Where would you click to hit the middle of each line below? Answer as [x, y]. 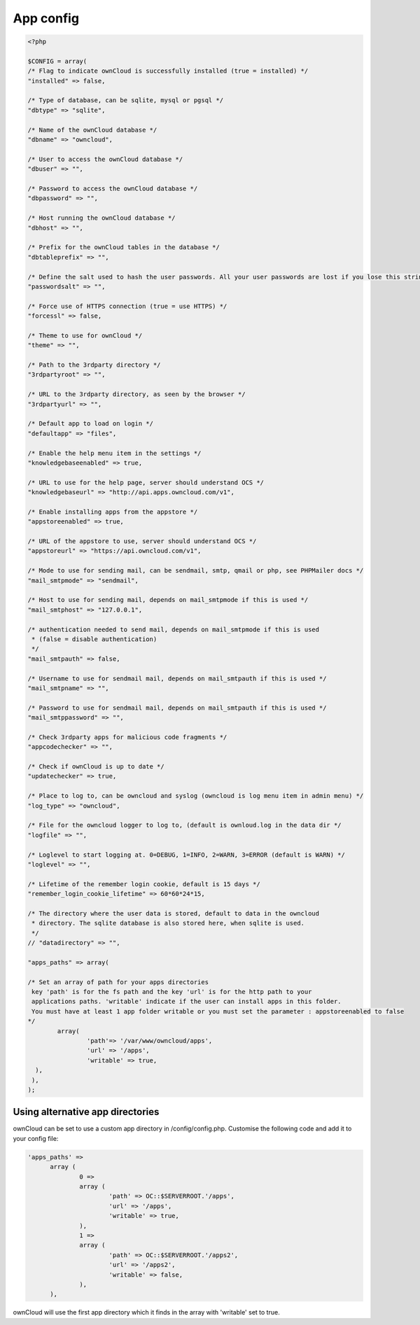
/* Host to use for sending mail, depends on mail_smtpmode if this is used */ [168, 600]
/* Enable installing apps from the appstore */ [113, 512]
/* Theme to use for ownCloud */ [85, 335]
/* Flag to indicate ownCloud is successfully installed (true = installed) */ [168, 71]
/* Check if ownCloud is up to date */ [96, 767]
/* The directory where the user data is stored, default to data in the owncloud [174, 913]
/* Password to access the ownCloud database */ [113, 189]
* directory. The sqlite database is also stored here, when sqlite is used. [168, 923]
